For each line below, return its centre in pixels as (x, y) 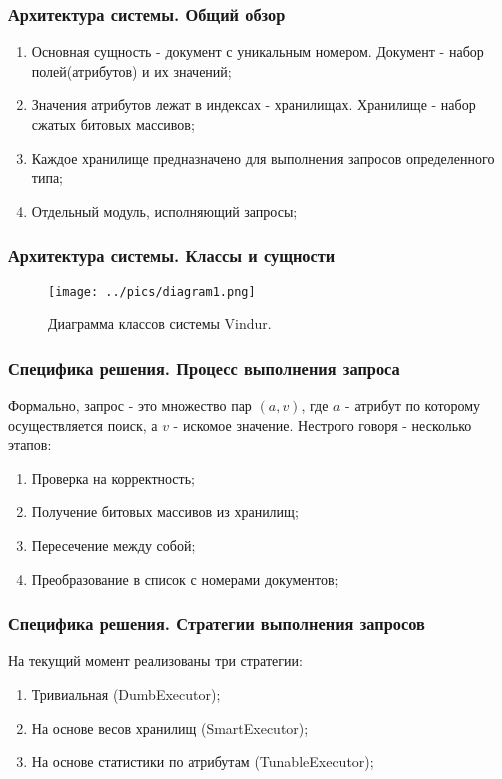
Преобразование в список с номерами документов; (185, 578)
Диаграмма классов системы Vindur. (160, 323)
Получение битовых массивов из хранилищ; (165, 511)
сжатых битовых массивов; (113, 124)
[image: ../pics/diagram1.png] (152, 291)
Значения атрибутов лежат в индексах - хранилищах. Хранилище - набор (253, 104)
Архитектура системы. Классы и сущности (172, 255)
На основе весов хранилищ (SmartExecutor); (170, 727)
